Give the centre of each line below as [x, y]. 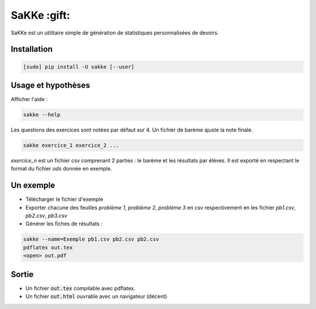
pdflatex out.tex [48, 247]
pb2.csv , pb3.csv [46, 216]
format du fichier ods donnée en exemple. [61, 169]
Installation [32, 49]
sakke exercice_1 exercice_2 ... [71, 145]
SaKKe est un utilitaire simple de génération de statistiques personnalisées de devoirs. [115, 33]
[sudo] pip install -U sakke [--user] [79, 67]
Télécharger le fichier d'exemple [64, 199]
